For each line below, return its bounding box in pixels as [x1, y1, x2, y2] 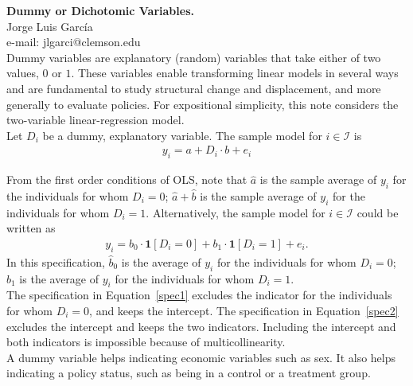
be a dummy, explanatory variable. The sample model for [42, 127, 322, 143]
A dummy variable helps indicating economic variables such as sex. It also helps [6, 349, 396, 365]
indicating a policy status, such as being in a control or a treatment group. [6, 365, 371, 381]
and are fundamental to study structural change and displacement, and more [6, 80, 381, 96]
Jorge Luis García [6, 18, 93, 34]
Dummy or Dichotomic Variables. [6, 2, 194, 18]
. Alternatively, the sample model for [146, 204, 325, 220]
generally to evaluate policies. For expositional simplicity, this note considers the [6, 96, 399, 112]
